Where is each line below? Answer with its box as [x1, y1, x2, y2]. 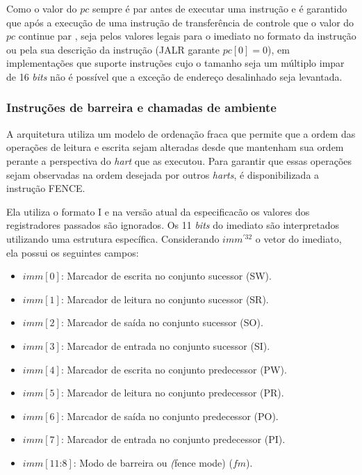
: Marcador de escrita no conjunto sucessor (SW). [60, 268, 272, 283]
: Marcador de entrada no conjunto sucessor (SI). [60, 338, 270, 353]
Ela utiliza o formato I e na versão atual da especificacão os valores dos [6, 204, 310, 218]
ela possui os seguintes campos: [6, 245, 139, 259]
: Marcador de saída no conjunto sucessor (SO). [60, 315, 263, 330]
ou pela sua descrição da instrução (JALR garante [6, 42, 220, 56]
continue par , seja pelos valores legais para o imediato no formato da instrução [18, 29, 356, 43]
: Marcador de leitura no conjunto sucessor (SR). [60, 291, 269, 306]
